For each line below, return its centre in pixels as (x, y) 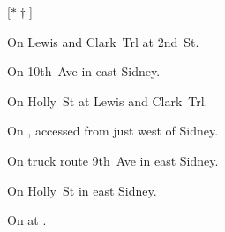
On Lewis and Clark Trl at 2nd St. (103, 41)
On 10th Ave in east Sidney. (84, 71)
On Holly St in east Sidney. (82, 190)
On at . (27, 220)
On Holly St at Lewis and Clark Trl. (108, 101)
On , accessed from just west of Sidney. (113, 131)
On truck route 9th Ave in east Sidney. (113, 160)
